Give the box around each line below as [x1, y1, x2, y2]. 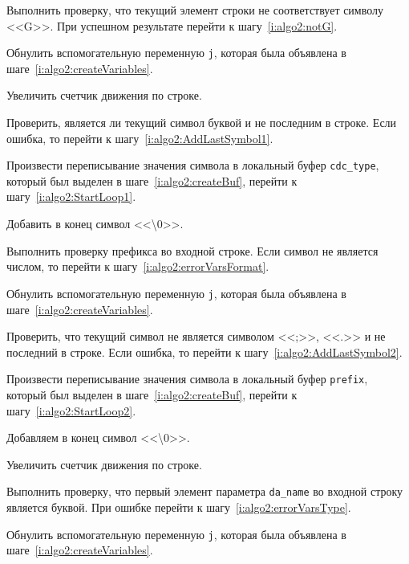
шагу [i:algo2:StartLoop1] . [6, 188, 136, 205]
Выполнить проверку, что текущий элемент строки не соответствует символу [6, 2, 384, 18]
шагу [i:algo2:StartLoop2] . [6, 402, 136, 419]
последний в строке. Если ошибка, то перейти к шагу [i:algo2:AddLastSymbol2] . [6, 343, 403, 360]
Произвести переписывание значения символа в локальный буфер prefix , [6, 370, 368, 387]
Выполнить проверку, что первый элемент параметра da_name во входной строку [6, 483, 403, 500]
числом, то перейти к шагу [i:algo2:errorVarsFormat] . [6, 258, 269, 275]
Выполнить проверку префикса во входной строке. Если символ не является [6, 242, 379, 259]
